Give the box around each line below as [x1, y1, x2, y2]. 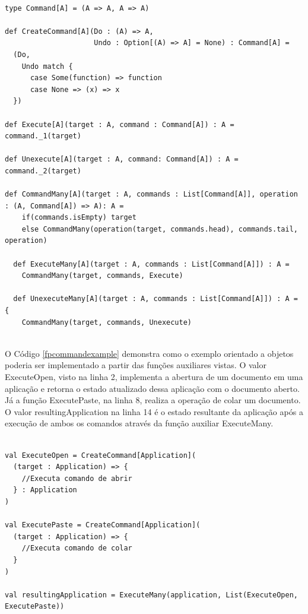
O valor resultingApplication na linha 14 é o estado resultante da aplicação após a [5, 405, 303, 417]
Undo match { [21, 62, 73, 71]
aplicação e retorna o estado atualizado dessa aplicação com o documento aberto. [5, 382, 300, 394]
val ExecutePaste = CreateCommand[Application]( [5, 521, 201, 530]
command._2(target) [5, 166, 81, 175]
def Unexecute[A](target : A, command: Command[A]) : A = [5, 155, 239, 164]
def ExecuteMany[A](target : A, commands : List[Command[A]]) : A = [13, 259, 290, 268]
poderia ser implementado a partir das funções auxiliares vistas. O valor [5, 359, 266, 371]
